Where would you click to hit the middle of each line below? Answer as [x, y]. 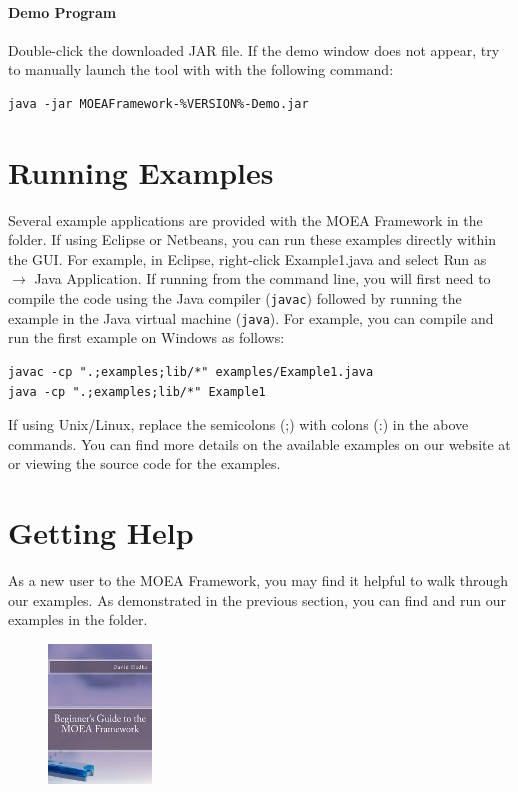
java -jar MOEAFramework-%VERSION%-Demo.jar [158, 103]
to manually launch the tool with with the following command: [201, 69]
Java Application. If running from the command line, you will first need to [262, 278]
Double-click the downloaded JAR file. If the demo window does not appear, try [254, 49]
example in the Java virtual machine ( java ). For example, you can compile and [251, 317]
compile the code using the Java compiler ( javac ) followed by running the [235, 298]
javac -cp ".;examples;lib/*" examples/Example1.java [191, 371]
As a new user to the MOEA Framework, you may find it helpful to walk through [258, 580]
